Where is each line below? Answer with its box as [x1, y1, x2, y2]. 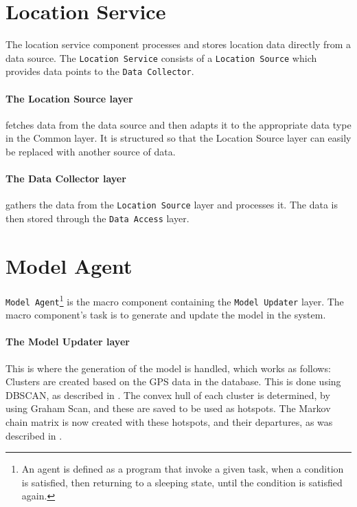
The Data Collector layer [5, 171, 126, 186]
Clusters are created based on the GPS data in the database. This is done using [5, 374, 341, 389]
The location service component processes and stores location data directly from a [5, 37, 352, 52]
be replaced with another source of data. [5, 144, 176, 159]
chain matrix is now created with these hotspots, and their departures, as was [5, 414, 333, 429]
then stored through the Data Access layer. [5, 211, 189, 226]
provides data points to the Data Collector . [5, 64, 194, 78]
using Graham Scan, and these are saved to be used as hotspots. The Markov [5, 401, 331, 416]
